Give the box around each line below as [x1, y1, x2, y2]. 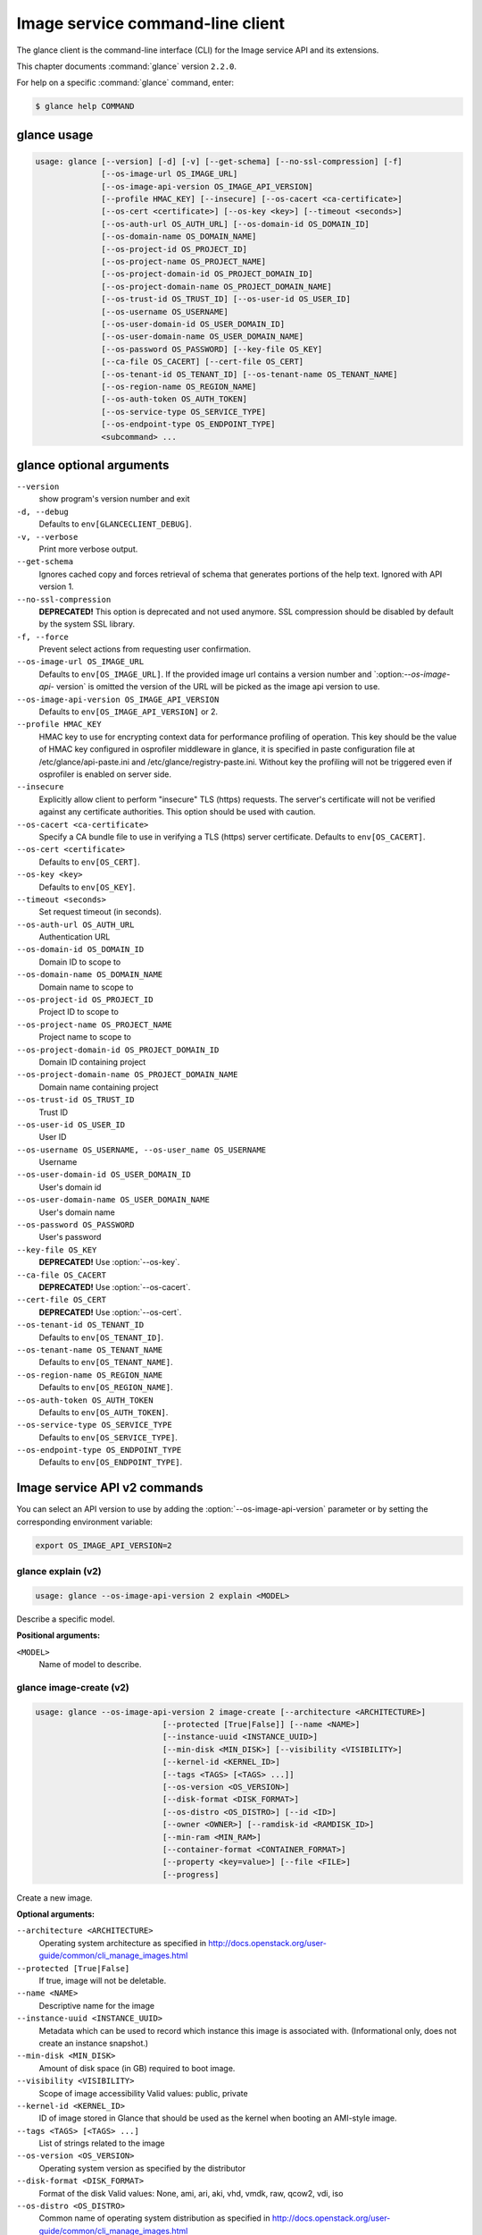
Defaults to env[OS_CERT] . [38, 856, 140, 867]
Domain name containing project [38, 1082, 159, 1092]
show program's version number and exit [38, 493, 190, 504]
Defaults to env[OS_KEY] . [38, 881, 136, 892]
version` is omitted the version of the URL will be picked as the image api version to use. [55, 681, 380, 692]
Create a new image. [16, 1892, 93, 1903]
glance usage [16, 127, 94, 142]
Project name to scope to [38, 1032, 132, 1042]
